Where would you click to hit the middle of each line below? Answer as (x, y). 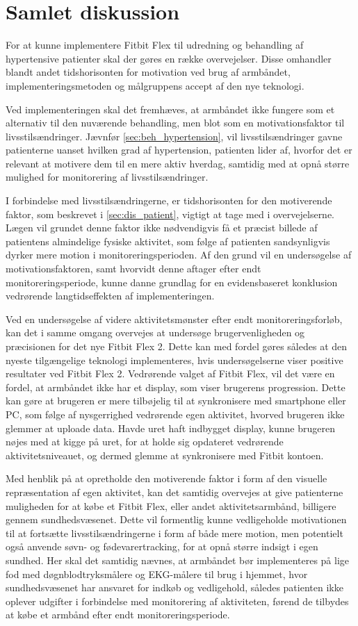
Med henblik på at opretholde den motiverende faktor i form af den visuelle (166, 478)
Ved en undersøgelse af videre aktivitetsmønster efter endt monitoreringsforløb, (174, 319)
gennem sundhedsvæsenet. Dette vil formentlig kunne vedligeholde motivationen (176, 519)
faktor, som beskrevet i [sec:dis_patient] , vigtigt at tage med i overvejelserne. (170, 214)
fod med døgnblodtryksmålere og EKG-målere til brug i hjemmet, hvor (157, 574)
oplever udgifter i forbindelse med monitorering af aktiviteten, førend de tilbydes (177, 601)
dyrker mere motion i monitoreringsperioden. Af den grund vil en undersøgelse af (179, 255)
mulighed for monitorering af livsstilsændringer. (107, 177)
